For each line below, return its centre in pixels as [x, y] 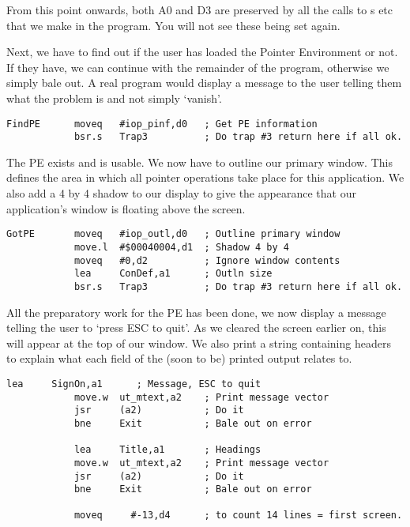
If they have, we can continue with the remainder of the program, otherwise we [198, 67]
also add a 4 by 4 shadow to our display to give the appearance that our [181, 193]
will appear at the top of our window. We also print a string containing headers [199, 343]
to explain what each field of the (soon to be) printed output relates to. [179, 358]
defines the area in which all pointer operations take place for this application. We [205, 177]
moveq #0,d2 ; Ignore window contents [207, 260]
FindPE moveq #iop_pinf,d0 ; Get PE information [162, 124]
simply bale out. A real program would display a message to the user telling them [204, 83]
